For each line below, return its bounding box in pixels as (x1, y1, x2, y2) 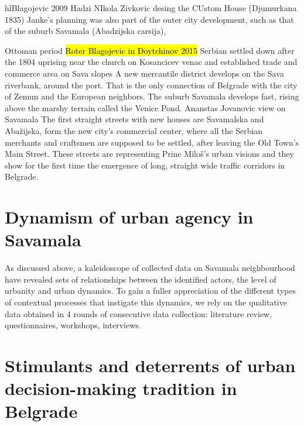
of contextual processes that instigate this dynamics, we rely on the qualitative (5, 296, 287, 308)
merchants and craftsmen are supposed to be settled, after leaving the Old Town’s (5, 136, 299, 148)
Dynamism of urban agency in (5, 205, 254, 229)
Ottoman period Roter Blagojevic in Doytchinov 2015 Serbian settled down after (5, 44, 295, 56)
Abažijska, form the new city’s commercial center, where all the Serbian (5, 124, 263, 136)
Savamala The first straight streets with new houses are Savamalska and (5, 113, 264, 125)
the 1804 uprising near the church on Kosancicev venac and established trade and (5, 56, 298, 68)
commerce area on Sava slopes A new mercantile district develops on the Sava (5, 67, 284, 79)
